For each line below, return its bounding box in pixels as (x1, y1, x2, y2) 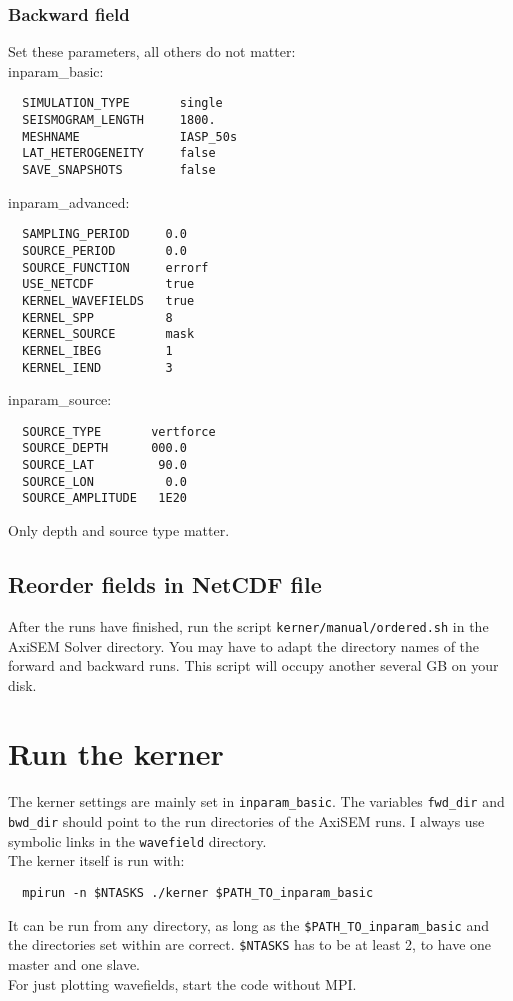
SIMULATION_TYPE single (22, 96, 223, 111)
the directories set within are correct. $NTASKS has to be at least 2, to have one (8, 934, 492, 955)
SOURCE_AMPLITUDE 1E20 (22, 491, 187, 506)
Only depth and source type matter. (8, 520, 230, 541)
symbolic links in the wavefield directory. (8, 830, 267, 851)
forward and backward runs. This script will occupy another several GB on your (8, 655, 499, 676)
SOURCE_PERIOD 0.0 (22, 243, 187, 258)
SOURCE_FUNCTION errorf (22, 260, 209, 275)
